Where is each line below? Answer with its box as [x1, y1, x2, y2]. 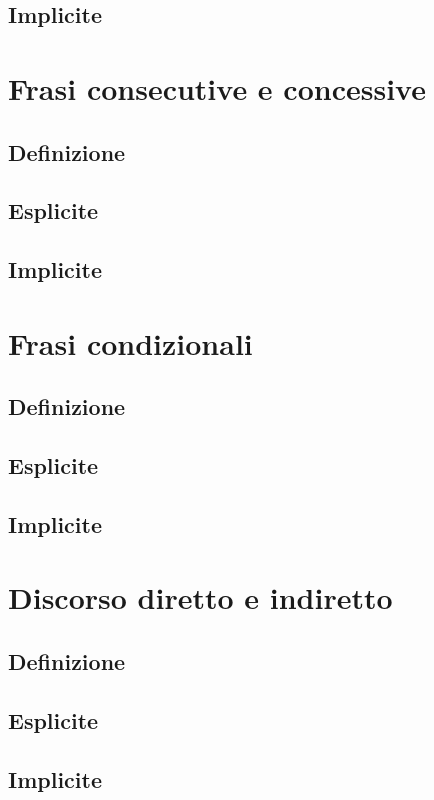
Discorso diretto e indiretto [8, 577, 393, 618]
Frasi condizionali [8, 322, 253, 363]
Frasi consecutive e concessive [8, 67, 426, 108]
